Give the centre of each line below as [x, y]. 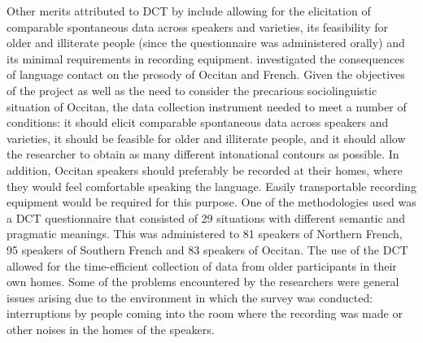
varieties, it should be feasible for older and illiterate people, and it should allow [206, 138]
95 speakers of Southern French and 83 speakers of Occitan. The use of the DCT [207, 249]
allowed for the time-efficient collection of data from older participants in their [202, 265]
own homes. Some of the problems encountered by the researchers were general [203, 282]
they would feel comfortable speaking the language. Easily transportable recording [211, 186]
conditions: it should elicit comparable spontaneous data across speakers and [198, 122]
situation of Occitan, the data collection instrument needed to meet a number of [207, 106]
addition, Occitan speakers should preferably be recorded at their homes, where [205, 169]
